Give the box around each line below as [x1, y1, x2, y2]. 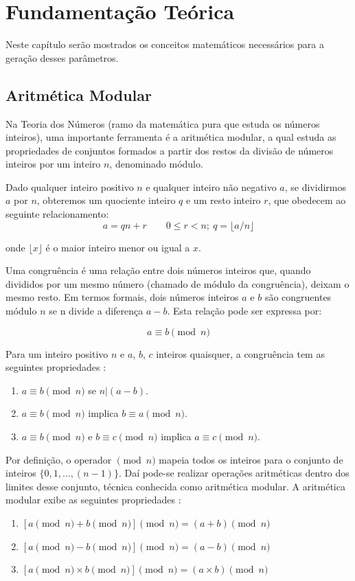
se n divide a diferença [49, 304, 144, 318]
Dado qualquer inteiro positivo [5, 179, 134, 194]
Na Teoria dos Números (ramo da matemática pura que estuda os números [5, 116, 320, 130]
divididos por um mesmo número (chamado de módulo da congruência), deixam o [5, 276, 350, 290]
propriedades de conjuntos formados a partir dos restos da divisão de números [5, 143, 334, 157]
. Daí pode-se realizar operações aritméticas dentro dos [118, 466, 350, 480]
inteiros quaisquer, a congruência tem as [156, 346, 325, 361]
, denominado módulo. [109, 157, 203, 171]
